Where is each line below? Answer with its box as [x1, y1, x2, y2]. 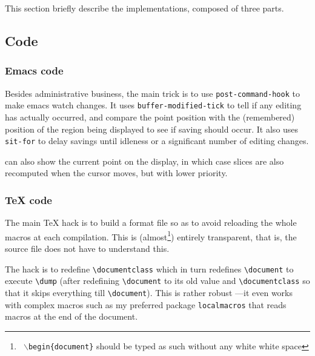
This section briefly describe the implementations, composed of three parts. [5, 2, 284, 14]
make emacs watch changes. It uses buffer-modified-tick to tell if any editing [5, 99, 302, 111]
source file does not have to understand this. [5, 242, 170, 254]
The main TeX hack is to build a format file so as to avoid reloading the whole [5, 216, 297, 229]
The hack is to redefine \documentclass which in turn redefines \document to [5, 262, 294, 275]
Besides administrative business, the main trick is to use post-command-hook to [5, 87, 300, 99]
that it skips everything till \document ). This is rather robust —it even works [5, 286, 293, 298]
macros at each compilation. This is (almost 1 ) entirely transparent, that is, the [5, 228, 297, 243]
